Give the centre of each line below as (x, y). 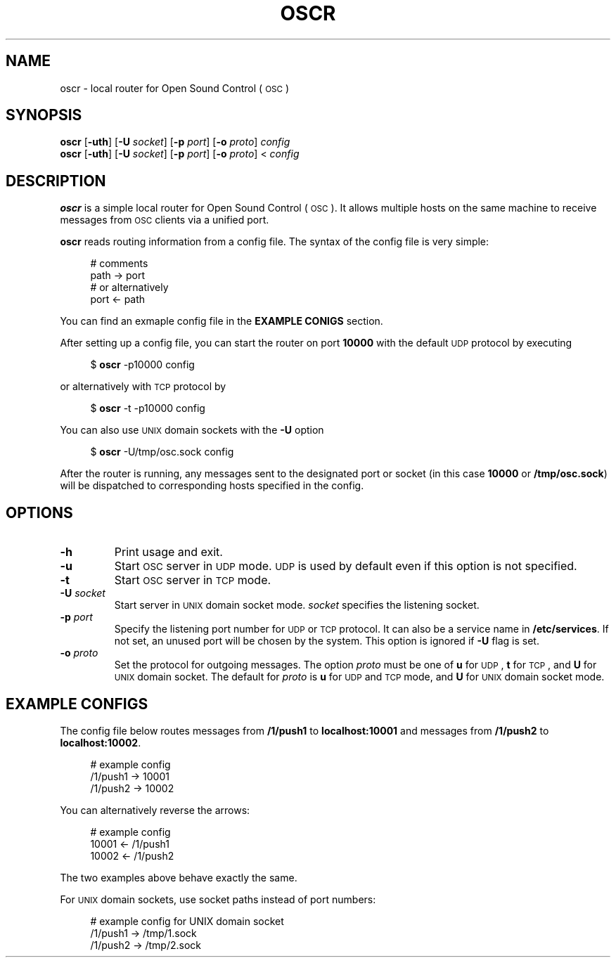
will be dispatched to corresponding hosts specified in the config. (212, 486)
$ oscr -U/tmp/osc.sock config (162, 452)
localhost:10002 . (101, 742)
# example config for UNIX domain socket (187, 921)
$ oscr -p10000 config (142, 365)
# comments (119, 264)
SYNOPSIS (44, 115)
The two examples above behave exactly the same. (179, 877)
